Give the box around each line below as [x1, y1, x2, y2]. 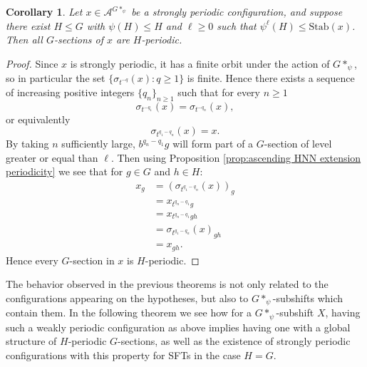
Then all [6, 32, 43, 47]
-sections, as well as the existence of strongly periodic [118, 334, 351, 348]
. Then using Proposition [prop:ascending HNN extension [110, 150, 361, 165]
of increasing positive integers [6, 84, 135, 99]
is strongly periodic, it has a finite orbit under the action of [70, 56, 330, 71]
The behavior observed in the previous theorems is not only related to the [6, 276, 329, 291]
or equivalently [6, 111, 71, 126]
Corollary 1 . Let [6, 4, 83, 19]
